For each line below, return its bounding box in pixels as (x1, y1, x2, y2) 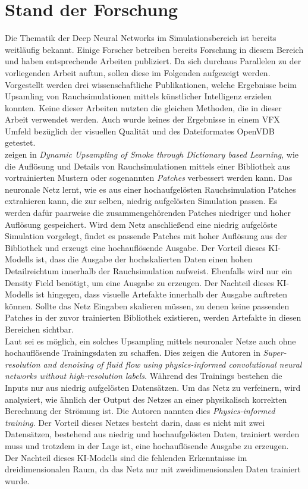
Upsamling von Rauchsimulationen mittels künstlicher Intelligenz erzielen (5, 90, 272, 102)
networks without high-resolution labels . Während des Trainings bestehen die (5, 369, 282, 382)
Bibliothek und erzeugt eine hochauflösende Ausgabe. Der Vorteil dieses (5, 241, 266, 253)
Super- (263, 346, 287, 359)
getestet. (5, 136, 36, 149)
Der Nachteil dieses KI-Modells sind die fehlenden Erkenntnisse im (5, 451, 247, 463)
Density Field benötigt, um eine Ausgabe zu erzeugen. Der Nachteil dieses (5, 276, 274, 289)
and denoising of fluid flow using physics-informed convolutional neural (43, 358, 302, 370)
